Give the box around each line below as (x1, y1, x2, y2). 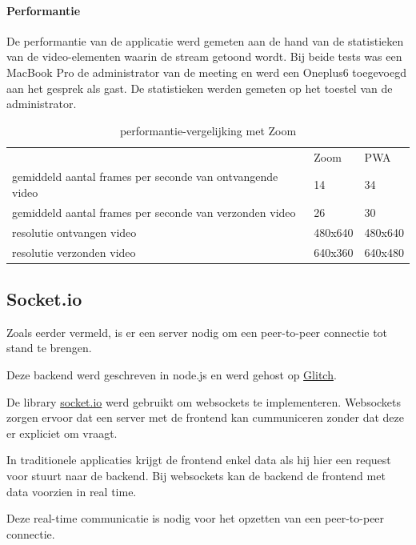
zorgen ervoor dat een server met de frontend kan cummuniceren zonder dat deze (6, 409, 404, 426)
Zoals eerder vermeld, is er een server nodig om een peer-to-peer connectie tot (6, 323, 388, 340)
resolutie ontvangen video (12, 223, 137, 240)
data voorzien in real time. (6, 483, 137, 499)
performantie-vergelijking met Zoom (119, 122, 297, 138)
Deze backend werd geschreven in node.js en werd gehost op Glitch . (6, 367, 337, 383)
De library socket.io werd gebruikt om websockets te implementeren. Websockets (6, 393, 402, 410)
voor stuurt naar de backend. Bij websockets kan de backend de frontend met (6, 467, 386, 484)
